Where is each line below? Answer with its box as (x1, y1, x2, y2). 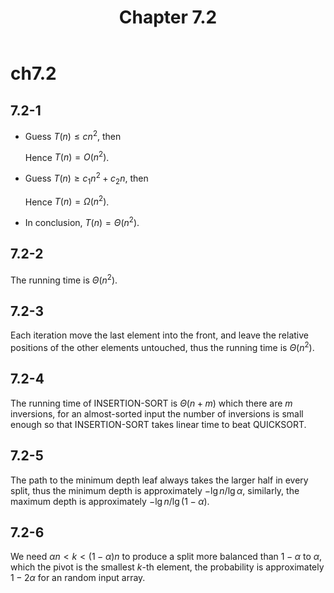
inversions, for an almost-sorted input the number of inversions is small (10, 407, 304, 420)
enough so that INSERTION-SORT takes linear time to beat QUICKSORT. (10, 418, 307, 430)
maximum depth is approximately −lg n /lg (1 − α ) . (10, 495, 210, 507)
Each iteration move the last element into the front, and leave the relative (10, 329, 309, 341)
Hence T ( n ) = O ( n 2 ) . (24, 149, 110, 163)
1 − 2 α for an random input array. (10, 572, 146, 584)
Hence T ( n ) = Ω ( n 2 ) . (24, 194, 110, 208)
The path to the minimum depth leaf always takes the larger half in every (10, 474, 309, 486)
